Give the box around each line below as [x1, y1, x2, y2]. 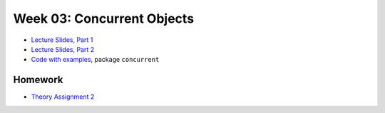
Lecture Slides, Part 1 [31, 36, 93, 44]
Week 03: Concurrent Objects [13, 11, 195, 26]
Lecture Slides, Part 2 [31, 45, 95, 53]
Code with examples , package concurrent [31, 55, 160, 64]
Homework [13, 74, 63, 86]
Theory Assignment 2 [31, 92, 95, 101]
